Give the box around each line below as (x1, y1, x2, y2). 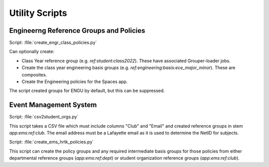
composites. (21, 72, 47, 78)
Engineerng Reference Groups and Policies (9, 26, 145, 35)
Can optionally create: (9, 49, 55, 55)
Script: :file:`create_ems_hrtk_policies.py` (9, 139, 94, 145)
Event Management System (9, 101, 97, 109)
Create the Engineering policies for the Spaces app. (21, 79, 128, 84)
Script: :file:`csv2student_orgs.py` (9, 114, 79, 120)
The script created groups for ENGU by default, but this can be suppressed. (9, 87, 165, 94)
